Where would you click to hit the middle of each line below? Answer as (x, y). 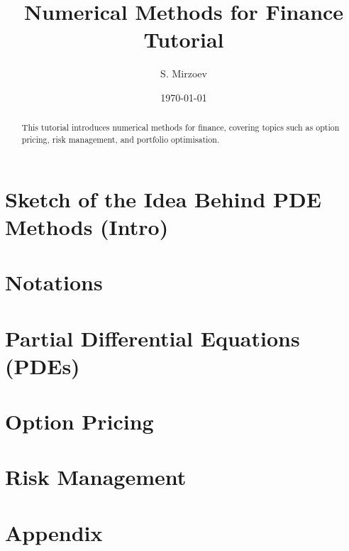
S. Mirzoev (184, 73)
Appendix (54, 532)
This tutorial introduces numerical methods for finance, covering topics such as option (181, 127)
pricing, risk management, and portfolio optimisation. (121, 139)
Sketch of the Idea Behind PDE (163, 198)
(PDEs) (43, 365)
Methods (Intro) (87, 226)
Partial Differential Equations (153, 338)
